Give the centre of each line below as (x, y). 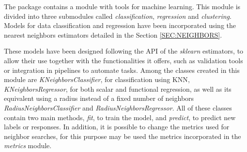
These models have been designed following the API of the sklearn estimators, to (124, 51)
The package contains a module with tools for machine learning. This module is (122, 6)
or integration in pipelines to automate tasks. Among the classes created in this (122, 70)
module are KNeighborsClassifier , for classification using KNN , (97, 79)
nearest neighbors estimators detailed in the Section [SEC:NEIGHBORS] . (113, 35)
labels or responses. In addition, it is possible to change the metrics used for (117, 127)
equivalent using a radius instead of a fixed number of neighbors (99, 98)
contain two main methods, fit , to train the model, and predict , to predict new (120, 117)
